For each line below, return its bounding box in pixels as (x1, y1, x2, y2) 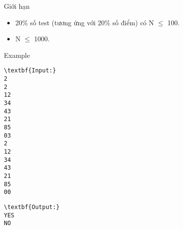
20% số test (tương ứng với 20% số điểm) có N (15, 17, 154, 27)
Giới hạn (4, 1, 30, 11)
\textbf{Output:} (4, 203, 60, 211)
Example (4, 50, 30, 60)
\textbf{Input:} (4, 67, 56, 74)
